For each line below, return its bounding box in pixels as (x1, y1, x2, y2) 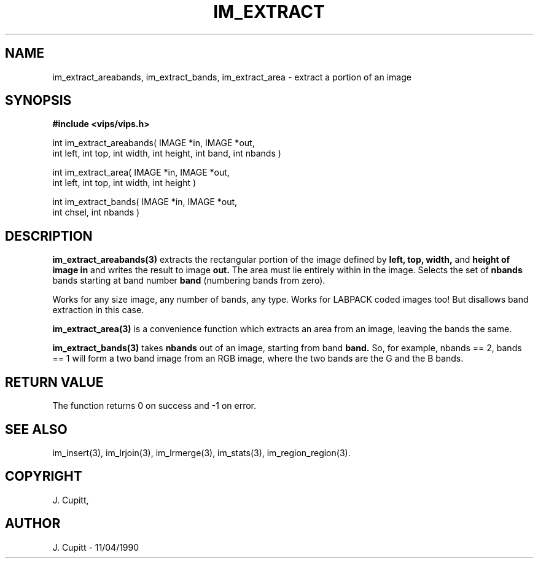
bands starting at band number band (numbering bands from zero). (52, 275, 326, 286)
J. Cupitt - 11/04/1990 (52, 542, 139, 553)
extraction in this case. (52, 305, 144, 316)
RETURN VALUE (5, 374, 104, 390)
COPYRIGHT (5, 468, 82, 484)
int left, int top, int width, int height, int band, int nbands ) (52, 148, 281, 159)
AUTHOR (5, 516, 61, 532)
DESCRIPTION (5, 228, 93, 244)
